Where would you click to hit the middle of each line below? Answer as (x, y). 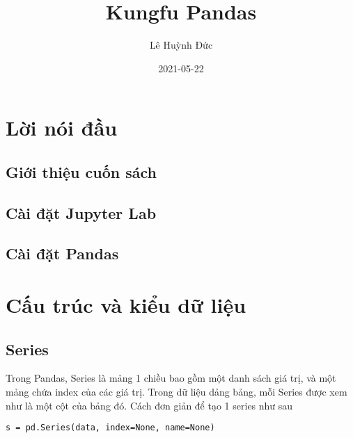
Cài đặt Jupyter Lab (81, 212)
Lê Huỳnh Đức (181, 45)
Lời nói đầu (62, 128)
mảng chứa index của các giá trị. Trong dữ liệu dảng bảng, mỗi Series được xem (176, 392)
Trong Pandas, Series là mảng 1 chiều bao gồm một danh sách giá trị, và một (171, 378)
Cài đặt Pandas (62, 253)
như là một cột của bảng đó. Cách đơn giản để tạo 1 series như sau (149, 405)
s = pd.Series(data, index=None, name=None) (110, 428)
